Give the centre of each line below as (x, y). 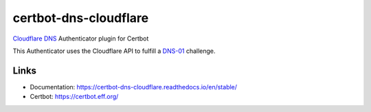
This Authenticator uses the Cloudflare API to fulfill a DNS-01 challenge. (114, 51)
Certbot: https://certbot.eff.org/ (74, 97)
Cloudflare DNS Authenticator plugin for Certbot (81, 38)
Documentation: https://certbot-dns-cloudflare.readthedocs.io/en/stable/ (133, 87)
